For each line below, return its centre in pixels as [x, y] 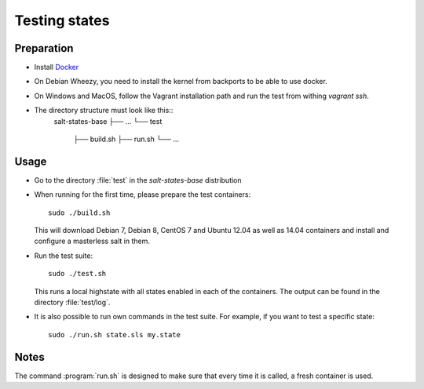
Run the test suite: [64, 256]
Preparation [44, 48]
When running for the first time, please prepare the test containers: [143, 194]
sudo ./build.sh [79, 213]
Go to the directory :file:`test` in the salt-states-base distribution [138, 180]
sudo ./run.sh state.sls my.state [114, 334]
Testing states [62, 20]
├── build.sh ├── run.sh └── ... [126, 139]
